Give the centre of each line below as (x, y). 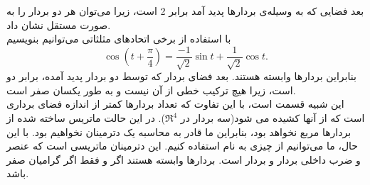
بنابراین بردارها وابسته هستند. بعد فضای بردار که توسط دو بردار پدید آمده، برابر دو (181, 76)
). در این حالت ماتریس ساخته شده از (86, 118)
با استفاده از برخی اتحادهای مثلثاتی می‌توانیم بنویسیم (119, 39)
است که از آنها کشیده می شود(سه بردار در (273, 118)
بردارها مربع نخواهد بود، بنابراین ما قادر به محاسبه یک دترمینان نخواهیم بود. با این (179, 131)
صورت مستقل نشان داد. (59, 24)
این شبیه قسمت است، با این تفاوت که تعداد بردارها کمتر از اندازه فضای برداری (175, 104)
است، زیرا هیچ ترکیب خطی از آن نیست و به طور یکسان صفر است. (151, 90)
